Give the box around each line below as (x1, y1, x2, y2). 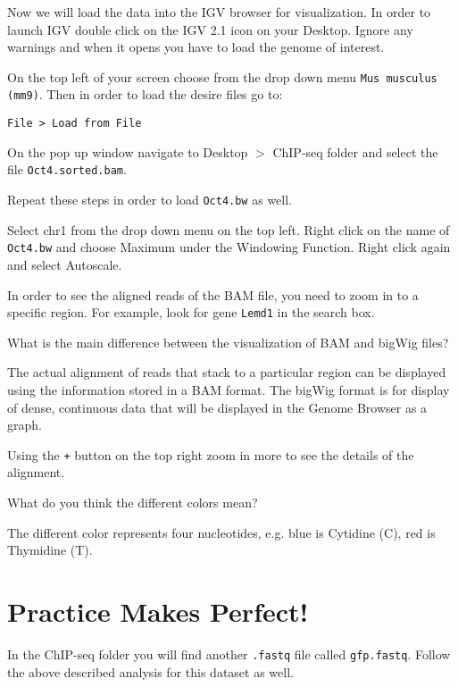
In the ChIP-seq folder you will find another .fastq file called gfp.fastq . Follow (7, 644, 451, 663)
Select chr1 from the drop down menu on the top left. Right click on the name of (7, 220, 450, 239)
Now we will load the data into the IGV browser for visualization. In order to (7, 3, 431, 21)
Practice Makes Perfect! (7, 592, 309, 629)
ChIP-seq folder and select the (272, 142, 438, 161)
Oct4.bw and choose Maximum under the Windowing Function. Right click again (7, 238, 451, 256)
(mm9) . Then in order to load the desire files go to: (7, 85, 283, 104)
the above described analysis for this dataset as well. (7, 662, 294, 681)
